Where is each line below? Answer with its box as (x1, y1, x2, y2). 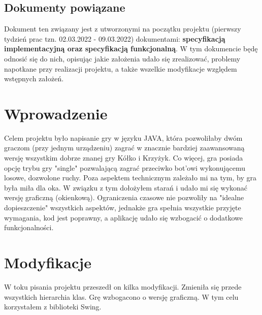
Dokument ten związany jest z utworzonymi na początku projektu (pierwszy (4, 23, 241, 34)
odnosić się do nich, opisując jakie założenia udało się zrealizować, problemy (4, 53, 241, 64)
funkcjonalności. (4, 222, 54, 233)
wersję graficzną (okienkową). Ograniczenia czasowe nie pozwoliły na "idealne (4, 192, 244, 203)
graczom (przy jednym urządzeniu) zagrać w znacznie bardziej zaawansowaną (4, 142, 245, 153)
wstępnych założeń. (4, 73, 64, 84)
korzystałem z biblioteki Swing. (4, 301, 102, 312)
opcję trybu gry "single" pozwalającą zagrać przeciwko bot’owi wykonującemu (4, 162, 246, 173)
